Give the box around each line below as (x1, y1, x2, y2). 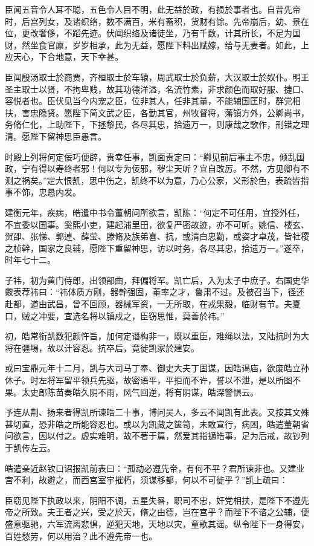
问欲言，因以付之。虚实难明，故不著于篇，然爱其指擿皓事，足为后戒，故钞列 (5, 429, 309, 442)
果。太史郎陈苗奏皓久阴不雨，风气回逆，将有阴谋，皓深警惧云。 (5, 385, 258, 398)
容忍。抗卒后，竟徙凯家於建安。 (72, 341, 199, 354)
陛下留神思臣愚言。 (30, 129, 106, 142)
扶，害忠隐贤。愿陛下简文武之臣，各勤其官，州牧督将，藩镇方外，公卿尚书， (5, 106, 309, 119)
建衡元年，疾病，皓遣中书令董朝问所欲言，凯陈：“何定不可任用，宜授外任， (5, 206, 305, 218)
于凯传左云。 (5, 441, 56, 453)
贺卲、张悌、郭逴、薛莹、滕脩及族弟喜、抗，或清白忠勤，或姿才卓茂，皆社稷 (5, 230, 309, 242)
